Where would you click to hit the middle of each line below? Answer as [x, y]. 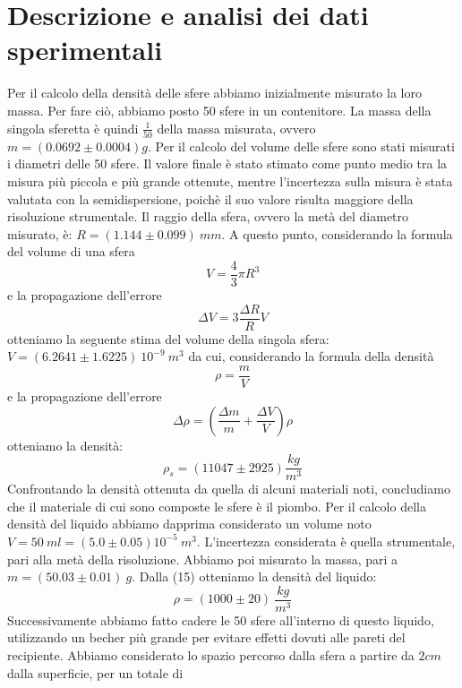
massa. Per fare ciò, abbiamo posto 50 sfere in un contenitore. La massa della [219, 110]
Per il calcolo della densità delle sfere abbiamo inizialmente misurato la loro [214, 93]
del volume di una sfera [71, 251]
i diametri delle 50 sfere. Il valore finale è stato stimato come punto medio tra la [227, 163]
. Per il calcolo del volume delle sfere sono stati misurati [301, 146]
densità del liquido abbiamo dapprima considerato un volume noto [189, 524]
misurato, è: [40, 233]
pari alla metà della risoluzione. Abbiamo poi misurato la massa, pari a [203, 559]
